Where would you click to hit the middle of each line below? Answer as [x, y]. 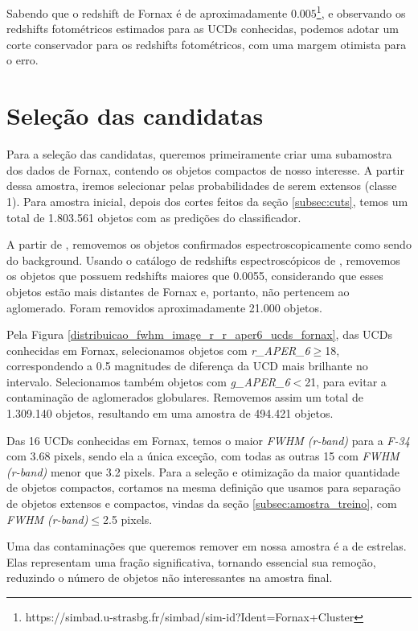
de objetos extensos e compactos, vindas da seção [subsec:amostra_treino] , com [202, 503]
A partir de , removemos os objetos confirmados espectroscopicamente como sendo [209, 244]
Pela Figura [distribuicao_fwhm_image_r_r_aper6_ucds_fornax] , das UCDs [199, 334]
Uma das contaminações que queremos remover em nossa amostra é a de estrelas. [207, 546]
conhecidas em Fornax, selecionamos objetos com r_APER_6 [158, 350]
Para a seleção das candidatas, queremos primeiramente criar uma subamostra [199, 154]
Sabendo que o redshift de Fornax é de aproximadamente [147, 12]
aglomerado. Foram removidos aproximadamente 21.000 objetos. [164, 307]
